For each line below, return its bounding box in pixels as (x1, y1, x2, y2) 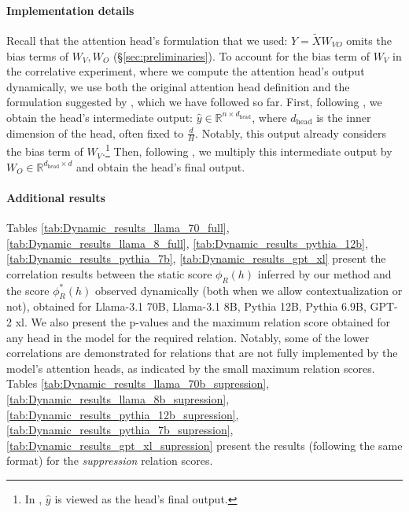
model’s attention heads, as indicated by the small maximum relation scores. (6, 359, 375, 376)
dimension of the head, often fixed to (6, 124, 184, 141)
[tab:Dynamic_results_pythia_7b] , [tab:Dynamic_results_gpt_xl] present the (6, 250, 386, 267)
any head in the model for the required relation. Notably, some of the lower (6, 329, 370, 345)
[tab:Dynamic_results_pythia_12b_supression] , (6, 406, 239, 422)
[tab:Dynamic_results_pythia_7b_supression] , (6, 422, 234, 438)
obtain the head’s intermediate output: (6, 109, 193, 125)
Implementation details (6, 2, 134, 18)
